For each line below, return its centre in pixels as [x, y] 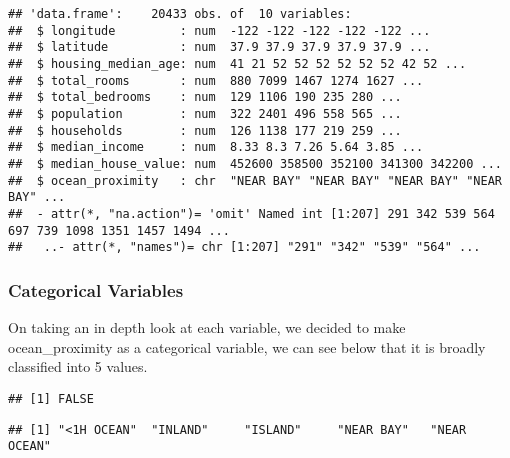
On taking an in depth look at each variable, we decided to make [207, 327]
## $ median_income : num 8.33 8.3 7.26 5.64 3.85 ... [216, 147]
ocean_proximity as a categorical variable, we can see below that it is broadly [247, 346]
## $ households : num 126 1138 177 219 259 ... [205, 130]
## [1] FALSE [51, 398]
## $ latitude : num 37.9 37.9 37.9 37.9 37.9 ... [219, 47]
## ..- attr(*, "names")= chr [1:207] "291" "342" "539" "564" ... [244, 247]
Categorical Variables [96, 289]
